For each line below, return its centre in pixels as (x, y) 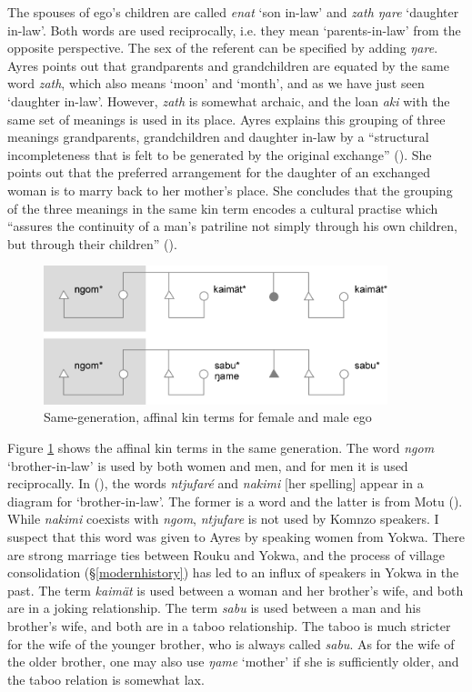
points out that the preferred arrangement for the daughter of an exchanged (219, 172)
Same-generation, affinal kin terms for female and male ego (208, 417)
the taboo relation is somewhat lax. (106, 679)
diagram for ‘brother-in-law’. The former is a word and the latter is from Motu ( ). (235, 501)
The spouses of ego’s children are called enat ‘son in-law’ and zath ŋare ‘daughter (233, 12)
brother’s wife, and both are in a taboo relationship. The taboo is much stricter (229, 625)
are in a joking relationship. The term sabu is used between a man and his (214, 608)
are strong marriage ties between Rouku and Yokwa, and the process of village (226, 554)
